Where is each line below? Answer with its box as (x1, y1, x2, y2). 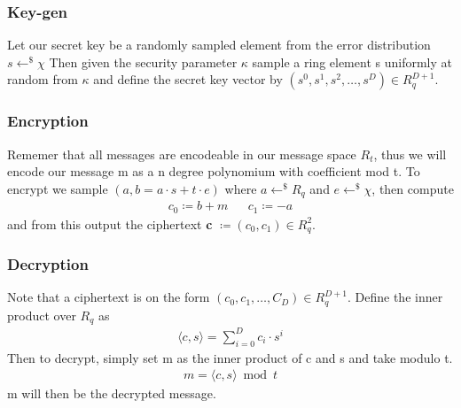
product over (7, 305, 76, 324)
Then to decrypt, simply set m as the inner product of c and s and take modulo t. (7, 348, 453, 366)
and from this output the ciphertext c (7, 214, 213, 233)
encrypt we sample (7, 179, 108, 197)
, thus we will (373, 144, 447, 163)
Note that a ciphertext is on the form (7, 288, 210, 306)
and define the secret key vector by (93, 70, 283, 89)
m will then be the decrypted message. (7, 384, 216, 403)
